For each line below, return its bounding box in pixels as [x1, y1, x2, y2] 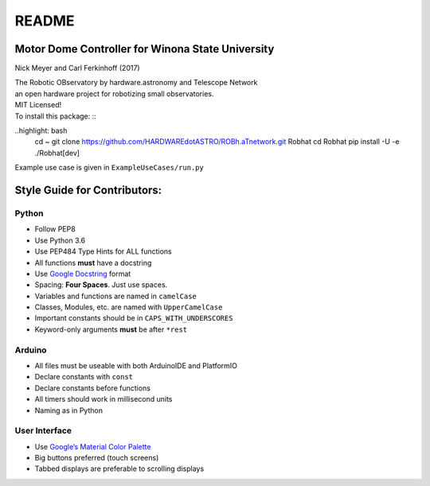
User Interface [14, 426, 72, 437]
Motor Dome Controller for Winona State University [14, 42, 275, 56]
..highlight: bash [14, 126, 68, 135]
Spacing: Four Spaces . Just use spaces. [34, 280, 168, 290]
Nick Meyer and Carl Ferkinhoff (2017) [14, 64, 140, 73]
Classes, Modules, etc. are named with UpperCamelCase [34, 302, 223, 312]
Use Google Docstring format [34, 269, 131, 278]
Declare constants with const [34, 372, 134, 382]
